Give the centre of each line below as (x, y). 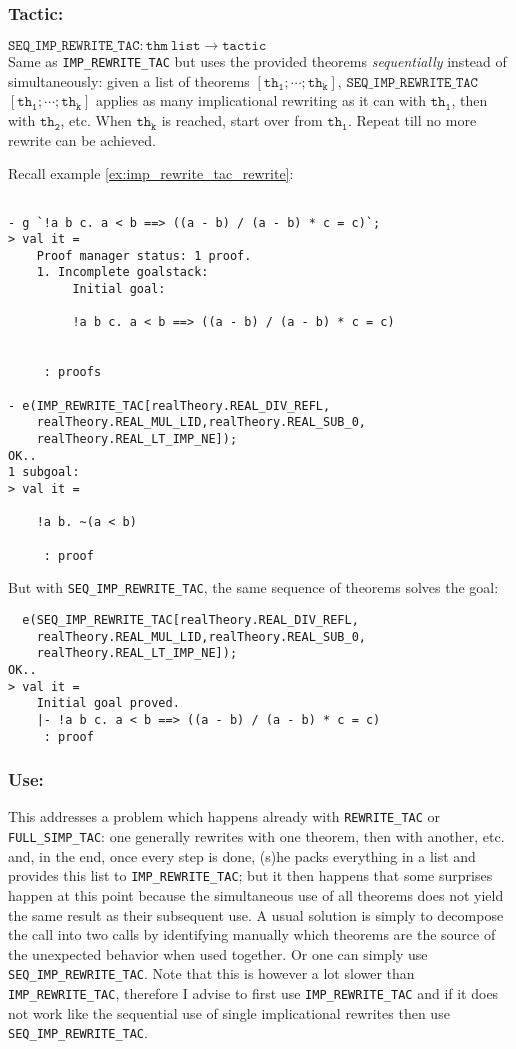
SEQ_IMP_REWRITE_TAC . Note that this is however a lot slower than (211, 973)
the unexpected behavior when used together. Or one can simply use (218, 953)
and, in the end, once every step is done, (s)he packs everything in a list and (242, 855)
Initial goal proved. (108, 703)
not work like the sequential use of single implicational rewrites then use (229, 1012)
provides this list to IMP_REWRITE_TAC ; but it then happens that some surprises (250, 875)
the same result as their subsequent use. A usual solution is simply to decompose (256, 914)
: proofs (72, 372)
